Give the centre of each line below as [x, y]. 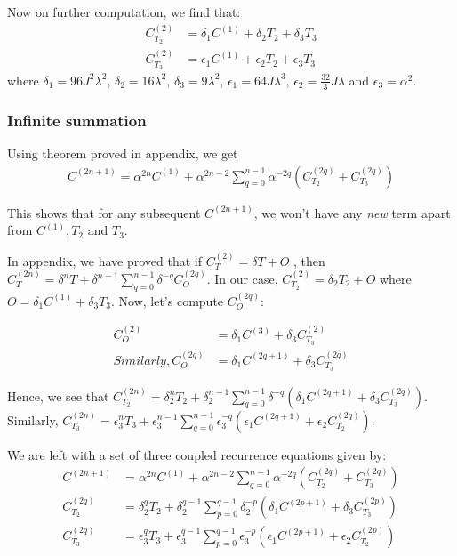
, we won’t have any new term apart [352, 212]
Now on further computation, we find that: [124, 12]
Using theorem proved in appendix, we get [123, 153]
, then [309, 260]
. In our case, [242, 279]
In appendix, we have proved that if [105, 260]
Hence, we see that [58, 395]
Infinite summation [77, 120]
